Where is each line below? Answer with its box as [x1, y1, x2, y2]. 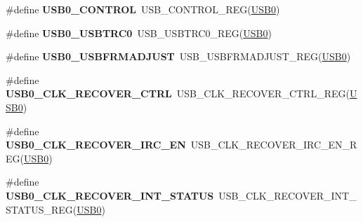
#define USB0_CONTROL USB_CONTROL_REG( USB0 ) [6, 2, 280, 16]
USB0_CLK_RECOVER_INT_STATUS [6, 188, 214, 202]
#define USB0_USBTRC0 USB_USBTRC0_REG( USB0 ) [6, 25, 272, 40]
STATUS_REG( [6, 202, 77, 216]
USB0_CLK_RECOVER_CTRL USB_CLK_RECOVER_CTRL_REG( [6, 86, 350, 101]
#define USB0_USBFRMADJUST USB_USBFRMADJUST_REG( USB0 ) [6, 49, 351, 64]
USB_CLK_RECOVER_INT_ [218, 188, 357, 202]
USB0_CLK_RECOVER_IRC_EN [6, 137, 186, 152]
